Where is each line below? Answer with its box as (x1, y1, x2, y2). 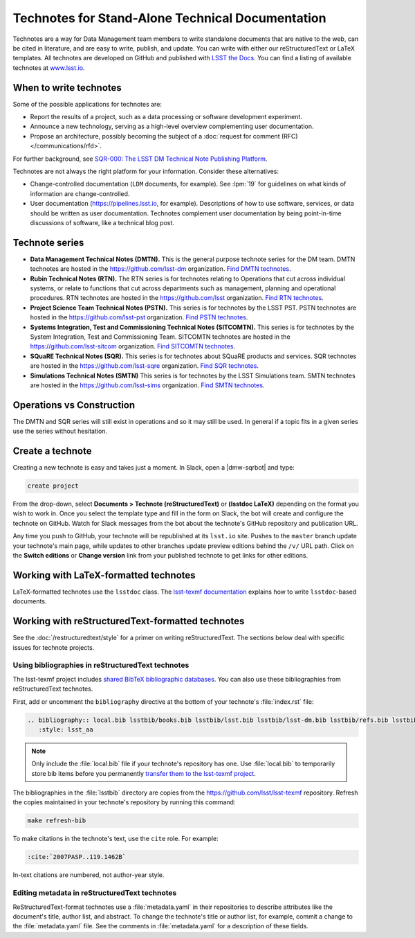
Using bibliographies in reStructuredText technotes (12, 660, 190, 670)
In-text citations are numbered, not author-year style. (12, 871, 165, 879)
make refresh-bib (27, 817, 86, 824)
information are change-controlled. (30, 189, 130, 197)
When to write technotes (12, 82, 122, 94)
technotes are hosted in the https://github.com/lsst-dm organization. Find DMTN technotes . (30, 265, 291, 273)
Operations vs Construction (12, 399, 136, 411)
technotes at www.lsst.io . (12, 63, 85, 72)
